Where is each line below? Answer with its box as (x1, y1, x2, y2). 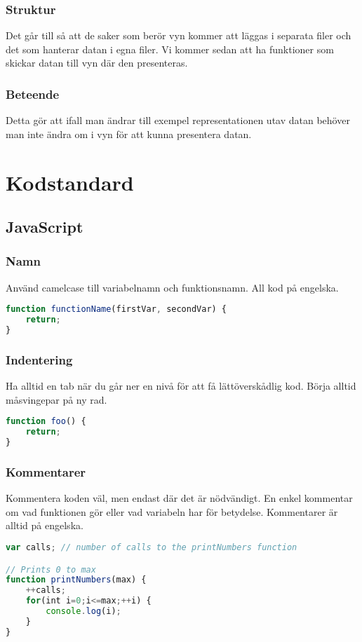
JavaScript (6, 216, 83, 238)
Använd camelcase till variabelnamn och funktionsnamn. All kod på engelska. (6, 280, 339, 294)
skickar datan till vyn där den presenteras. (6, 55, 188, 70)
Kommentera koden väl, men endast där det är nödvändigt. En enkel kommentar (6, 491, 353, 505)
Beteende (6, 85, 60, 102)
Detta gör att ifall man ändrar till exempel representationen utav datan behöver (6, 113, 350, 128)
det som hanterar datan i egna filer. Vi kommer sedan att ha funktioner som (6, 41, 334, 56)
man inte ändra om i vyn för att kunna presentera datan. (6, 126, 252, 141)
